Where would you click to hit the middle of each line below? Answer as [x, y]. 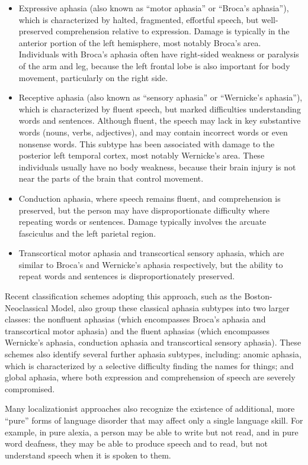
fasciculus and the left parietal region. [87, 233]
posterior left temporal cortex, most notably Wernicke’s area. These [142, 155]
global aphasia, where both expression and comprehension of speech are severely [150, 377]
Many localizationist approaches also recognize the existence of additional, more [150, 409]
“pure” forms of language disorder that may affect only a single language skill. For [154, 420]
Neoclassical [27, 307]
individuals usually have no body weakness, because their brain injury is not [157, 167]
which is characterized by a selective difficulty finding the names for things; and [149, 365]
